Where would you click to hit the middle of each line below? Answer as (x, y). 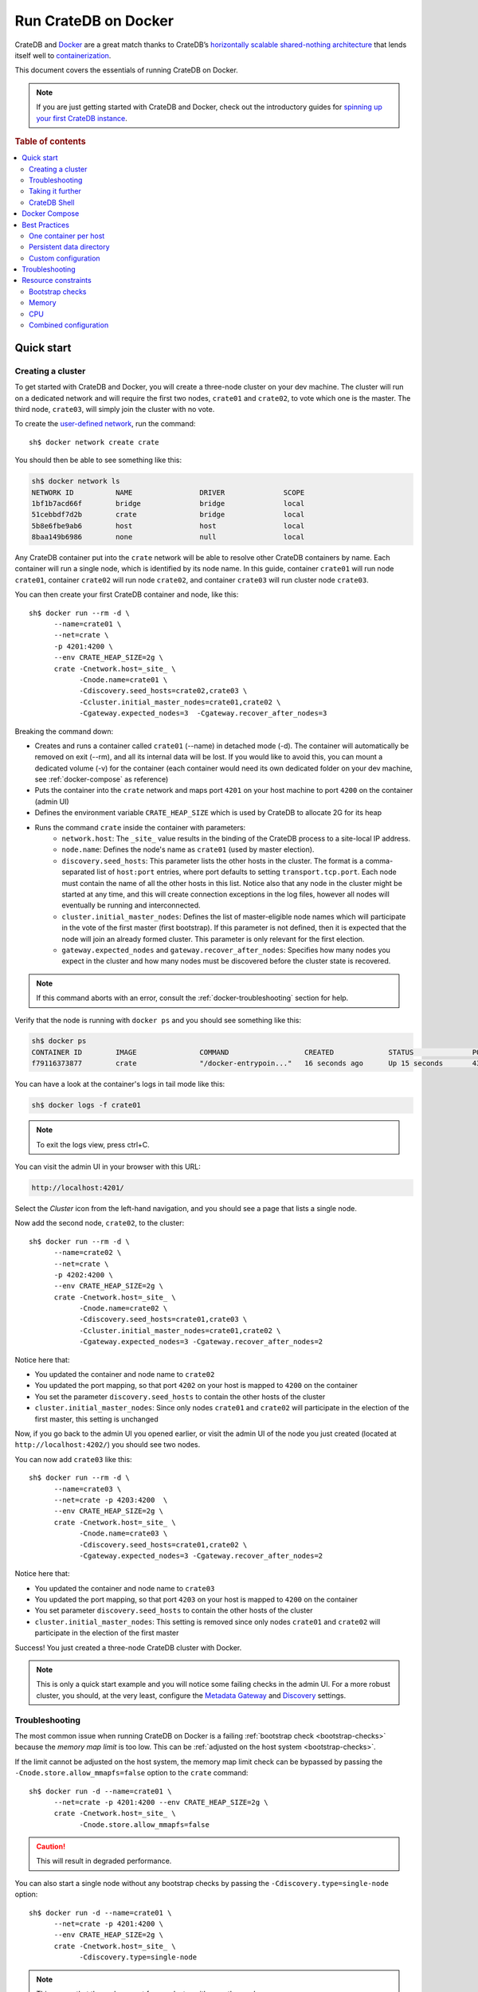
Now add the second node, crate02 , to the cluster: (100, 1223)
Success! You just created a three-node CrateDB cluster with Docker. (128, 1647)
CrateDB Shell (52, 202)
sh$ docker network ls (76, 481)
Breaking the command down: (64, 731)
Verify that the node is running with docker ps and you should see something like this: (158, 1020)
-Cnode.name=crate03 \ (123, 1533)
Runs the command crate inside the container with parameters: (140, 827)
